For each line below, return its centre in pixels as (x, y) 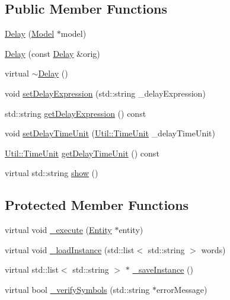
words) (213, 249)
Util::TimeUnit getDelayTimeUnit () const (82, 153)
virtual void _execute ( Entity (58, 230)
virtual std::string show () (52, 173)
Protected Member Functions (97, 205)
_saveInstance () (163, 269)
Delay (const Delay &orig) (52, 53)
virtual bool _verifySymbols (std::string (77, 289)
